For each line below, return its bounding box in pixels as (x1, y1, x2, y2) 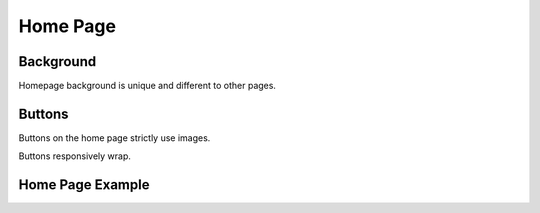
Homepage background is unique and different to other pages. (18, 80, 277, 92)
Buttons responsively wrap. (18, 150, 132, 162)
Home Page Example (18, 176, 150, 194)
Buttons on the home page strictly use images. (18, 131, 211, 144)
